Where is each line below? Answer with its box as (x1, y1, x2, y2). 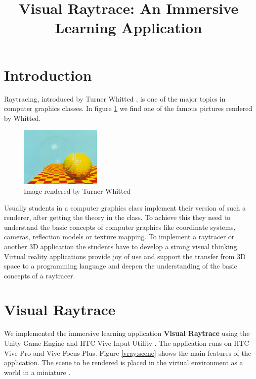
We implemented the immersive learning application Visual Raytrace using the (4, 328, 250, 338)
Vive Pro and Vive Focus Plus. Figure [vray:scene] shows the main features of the (4, 347, 251, 358)
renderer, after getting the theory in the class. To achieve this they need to (4, 212, 231, 222)
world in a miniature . (4, 367, 71, 377)
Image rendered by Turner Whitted (24, 185, 131, 196)
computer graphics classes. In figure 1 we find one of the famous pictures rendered (4, 103, 253, 113)
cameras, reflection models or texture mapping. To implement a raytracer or (4, 231, 235, 242)
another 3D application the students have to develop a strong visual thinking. (4, 241, 239, 251)
